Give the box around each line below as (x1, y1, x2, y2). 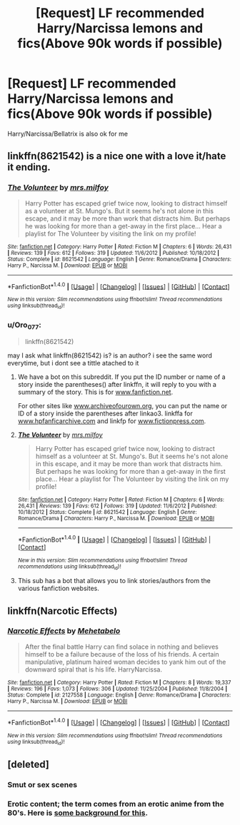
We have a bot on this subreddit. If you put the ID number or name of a (17, 373, 226, 381)
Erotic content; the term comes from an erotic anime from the (7, 799, 224, 809)
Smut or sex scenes (7, 780, 77, 790)
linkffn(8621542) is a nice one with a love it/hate (7, 150, 226, 162)
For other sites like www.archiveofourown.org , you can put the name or (17, 402, 228, 410)
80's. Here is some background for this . (7, 808, 149, 818)
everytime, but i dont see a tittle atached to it (7, 359, 139, 368)
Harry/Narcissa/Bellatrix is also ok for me (7, 129, 129, 138)
